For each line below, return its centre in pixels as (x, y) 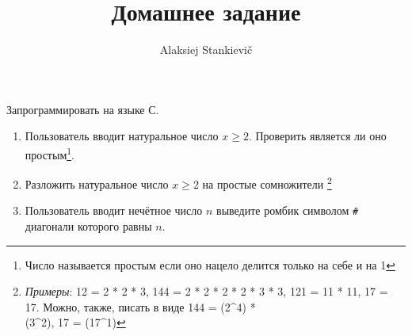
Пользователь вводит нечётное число (114, 210)
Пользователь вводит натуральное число (122, 136)
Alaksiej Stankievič (206, 50)
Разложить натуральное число (97, 183)
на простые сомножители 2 (267, 183)
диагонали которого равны (88, 226)
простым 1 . (50, 153)
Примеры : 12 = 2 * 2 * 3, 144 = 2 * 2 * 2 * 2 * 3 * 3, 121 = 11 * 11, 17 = (206, 291)
